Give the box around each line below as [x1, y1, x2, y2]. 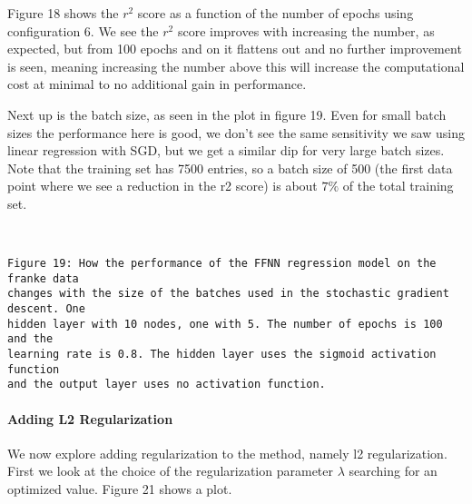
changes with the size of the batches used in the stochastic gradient [7, 287, 449, 301]
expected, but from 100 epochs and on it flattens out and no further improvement [7, 39, 462, 58]
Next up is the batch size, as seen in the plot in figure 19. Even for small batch [7, 104, 447, 124]
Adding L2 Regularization [7, 409, 173, 428]
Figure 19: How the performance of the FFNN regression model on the [7, 257, 437, 271]
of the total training [342, 176, 454, 195]
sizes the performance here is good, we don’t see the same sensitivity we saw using [7, 123, 465, 142]
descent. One [7, 302, 85, 316]
